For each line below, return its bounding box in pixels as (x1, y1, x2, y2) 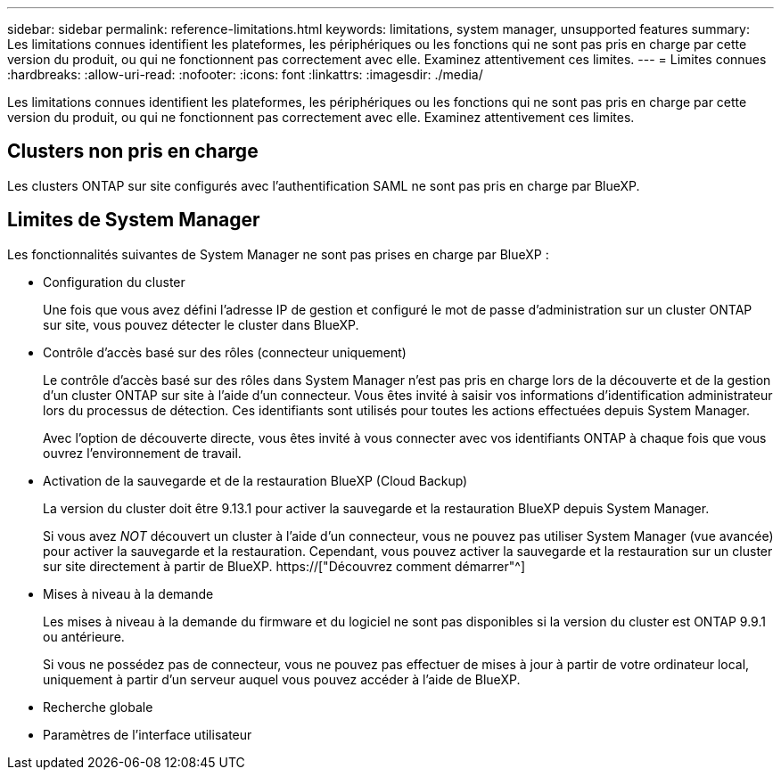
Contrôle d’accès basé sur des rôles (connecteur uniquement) (43, 344, 407, 360)
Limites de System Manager (7, 209, 260, 232)
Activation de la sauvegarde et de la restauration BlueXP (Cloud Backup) (43, 472, 468, 488)
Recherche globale (43, 699, 153, 715)
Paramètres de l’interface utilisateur (43, 726, 252, 742)
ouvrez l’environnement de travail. (43, 445, 242, 461)
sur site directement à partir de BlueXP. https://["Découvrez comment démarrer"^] (43, 558, 526, 574)
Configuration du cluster (43, 274, 185, 290)
